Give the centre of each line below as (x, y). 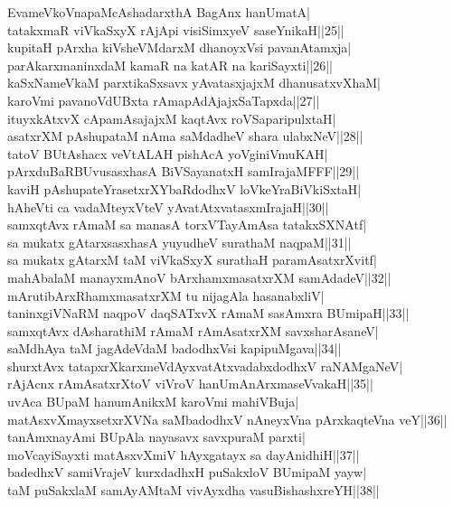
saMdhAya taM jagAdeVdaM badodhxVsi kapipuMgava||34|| (175, 348)
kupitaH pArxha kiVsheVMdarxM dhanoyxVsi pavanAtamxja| (179, 47)
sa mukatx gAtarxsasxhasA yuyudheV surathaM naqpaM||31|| (179, 242)
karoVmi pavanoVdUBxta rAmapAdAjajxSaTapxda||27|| (164, 100)
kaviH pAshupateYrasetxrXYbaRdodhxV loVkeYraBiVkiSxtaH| (184, 188)
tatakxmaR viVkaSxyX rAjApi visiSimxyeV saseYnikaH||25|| (176, 29)
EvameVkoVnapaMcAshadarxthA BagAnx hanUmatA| (159, 12)
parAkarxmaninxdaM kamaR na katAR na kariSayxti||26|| (170, 65)
